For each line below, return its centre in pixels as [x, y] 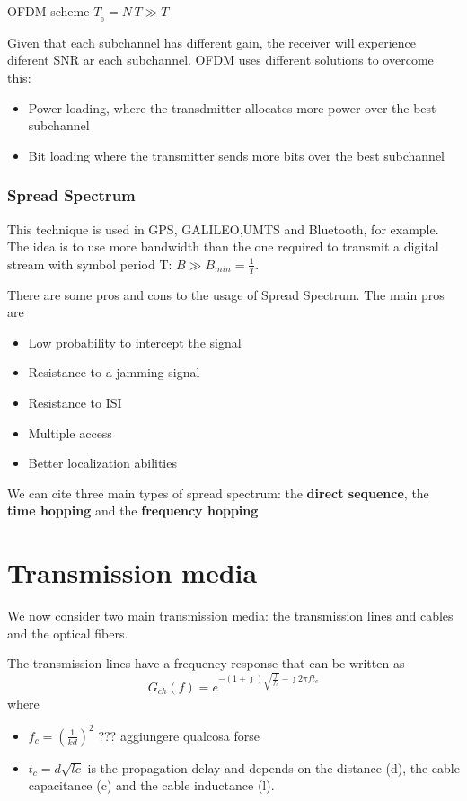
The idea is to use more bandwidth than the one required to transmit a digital [223, 246]
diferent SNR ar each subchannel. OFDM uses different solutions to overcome [220, 60]
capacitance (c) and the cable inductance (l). [151, 785]
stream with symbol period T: [90, 264]
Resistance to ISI [75, 403]
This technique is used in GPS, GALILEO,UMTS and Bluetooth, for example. [223, 229]
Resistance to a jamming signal [114, 372]
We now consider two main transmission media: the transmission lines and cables [230, 616]
